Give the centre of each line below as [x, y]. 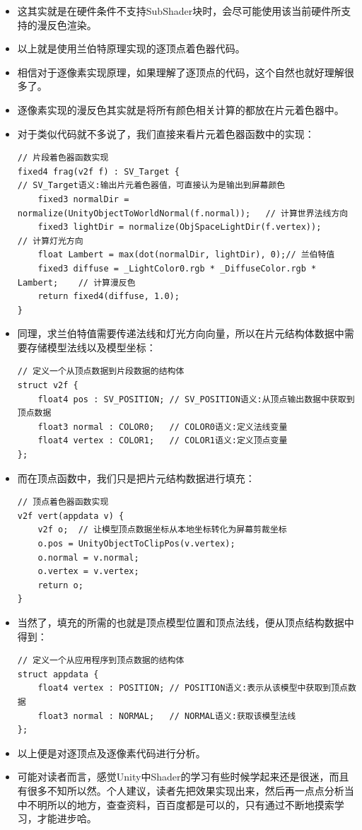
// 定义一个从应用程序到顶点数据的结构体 [101, 661]
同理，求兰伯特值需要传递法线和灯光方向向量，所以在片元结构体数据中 [181, 333]
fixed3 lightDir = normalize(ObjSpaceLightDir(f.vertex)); [180, 227]
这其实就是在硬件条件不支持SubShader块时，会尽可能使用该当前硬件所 [179, 11]
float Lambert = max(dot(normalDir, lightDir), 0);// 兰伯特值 [186, 255]
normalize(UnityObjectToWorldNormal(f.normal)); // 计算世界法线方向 [183, 213]
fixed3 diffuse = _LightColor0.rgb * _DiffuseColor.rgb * [177, 268]
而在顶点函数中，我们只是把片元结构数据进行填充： [136, 478]
